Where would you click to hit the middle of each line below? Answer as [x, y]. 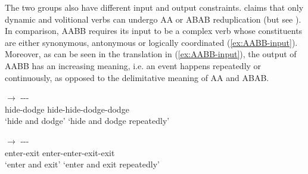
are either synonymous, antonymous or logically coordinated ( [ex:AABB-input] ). [151, 42]
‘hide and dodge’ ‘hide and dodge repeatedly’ [87, 121]
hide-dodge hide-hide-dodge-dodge [67, 109]
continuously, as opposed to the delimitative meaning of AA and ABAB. [137, 77]
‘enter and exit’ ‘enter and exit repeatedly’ [82, 164]
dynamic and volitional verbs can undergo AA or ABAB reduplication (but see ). [153, 19]
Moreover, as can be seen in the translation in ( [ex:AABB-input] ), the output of [151, 54]
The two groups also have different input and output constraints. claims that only [154, 7]
